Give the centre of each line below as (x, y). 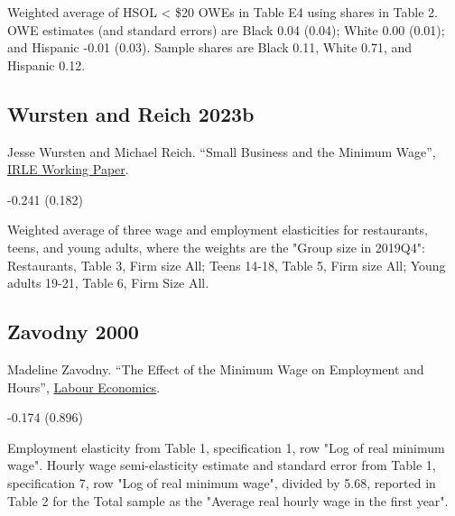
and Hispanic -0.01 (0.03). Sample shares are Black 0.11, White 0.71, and (210, 47)
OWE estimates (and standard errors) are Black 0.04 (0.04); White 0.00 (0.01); (226, 29)
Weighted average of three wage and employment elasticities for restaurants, (218, 230)
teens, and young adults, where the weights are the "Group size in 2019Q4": (216, 247)
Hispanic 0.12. (46, 64)
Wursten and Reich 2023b (131, 113)
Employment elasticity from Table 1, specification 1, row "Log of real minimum (226, 447)
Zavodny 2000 (73, 332)
